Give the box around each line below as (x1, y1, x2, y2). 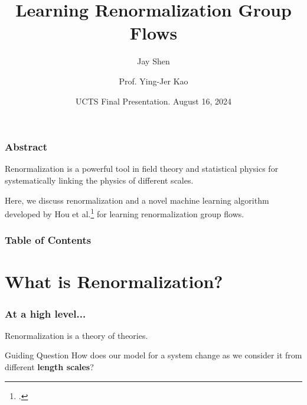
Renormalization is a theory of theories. (5, 329, 148, 341)
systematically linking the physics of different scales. (5, 174, 194, 186)
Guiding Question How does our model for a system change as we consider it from (5, 349, 302, 361)
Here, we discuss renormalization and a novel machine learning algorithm (5, 194, 269, 206)
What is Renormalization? (5, 269, 223, 293)
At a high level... (5, 306, 86, 321)
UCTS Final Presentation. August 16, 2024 (76, 94, 231, 107)
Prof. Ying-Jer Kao (119, 74, 188, 87)
